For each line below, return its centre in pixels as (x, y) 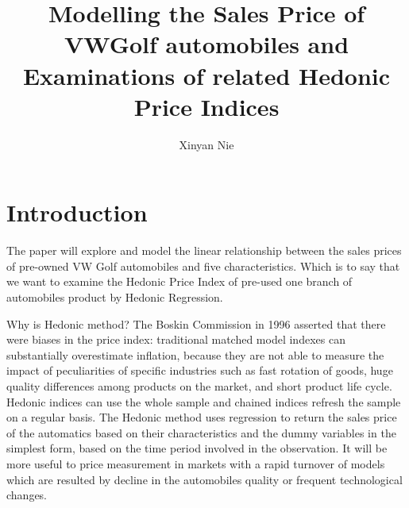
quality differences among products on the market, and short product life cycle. (199, 385)
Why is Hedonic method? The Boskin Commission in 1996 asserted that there (196, 323)
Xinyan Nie (206, 144)
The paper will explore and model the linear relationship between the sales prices (204, 250)
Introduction (77, 212)
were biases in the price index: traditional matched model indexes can (176, 339)
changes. (27, 495)
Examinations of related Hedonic (206, 75)
